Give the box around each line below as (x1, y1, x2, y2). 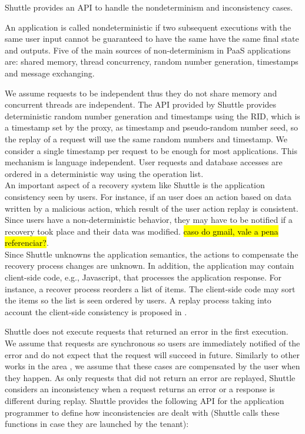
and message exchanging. (5, 66, 95, 79)
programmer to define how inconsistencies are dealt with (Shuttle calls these (5, 406, 280, 418)
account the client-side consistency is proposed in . (5, 305, 187, 318)
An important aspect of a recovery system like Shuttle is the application (5, 179, 265, 191)
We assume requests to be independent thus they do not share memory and (5, 86, 277, 99)
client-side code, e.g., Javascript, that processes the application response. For (5, 271, 282, 283)
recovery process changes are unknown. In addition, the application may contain (5, 259, 294, 272)
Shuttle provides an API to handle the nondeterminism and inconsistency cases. (5, 1, 293, 13)
